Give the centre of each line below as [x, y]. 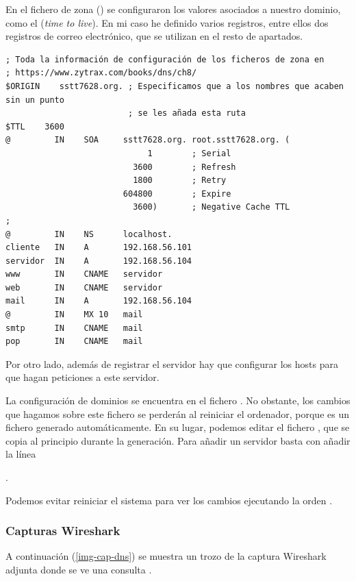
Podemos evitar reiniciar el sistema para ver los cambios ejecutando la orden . [169, 500]
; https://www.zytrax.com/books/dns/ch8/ [101, 73]
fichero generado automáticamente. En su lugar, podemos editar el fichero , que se [178, 427]
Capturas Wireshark [63, 531]
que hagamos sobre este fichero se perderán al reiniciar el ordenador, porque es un [177, 413]
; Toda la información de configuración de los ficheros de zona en [165, 59]
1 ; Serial [189, 153]
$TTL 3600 [35, 126]
